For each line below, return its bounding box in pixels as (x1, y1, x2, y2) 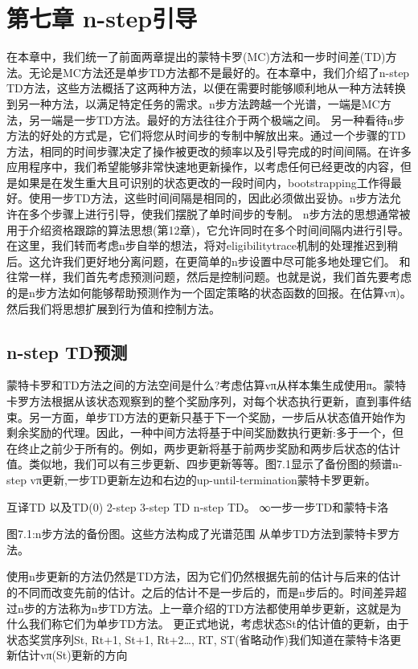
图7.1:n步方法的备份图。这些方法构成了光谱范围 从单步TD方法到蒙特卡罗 (6, 525, 389, 542)
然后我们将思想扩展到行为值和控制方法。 (6, 300, 220, 316)
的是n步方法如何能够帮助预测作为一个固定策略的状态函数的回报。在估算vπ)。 (6, 284, 412, 301)
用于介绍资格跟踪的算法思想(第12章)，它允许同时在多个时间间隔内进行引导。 (6, 221, 409, 238)
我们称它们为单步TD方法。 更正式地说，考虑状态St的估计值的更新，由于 (28, 615, 409, 632)
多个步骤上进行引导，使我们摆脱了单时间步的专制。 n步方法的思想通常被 (28, 206, 411, 222)
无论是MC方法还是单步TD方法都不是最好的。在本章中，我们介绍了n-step (28, 63, 410, 80)
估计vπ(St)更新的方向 (17, 647, 128, 663)
